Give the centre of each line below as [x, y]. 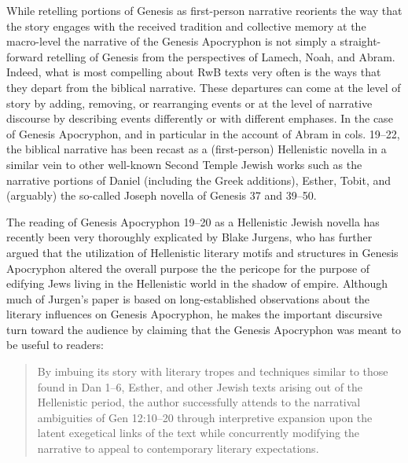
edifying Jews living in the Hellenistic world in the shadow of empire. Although [197, 283]
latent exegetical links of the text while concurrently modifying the [198, 433]
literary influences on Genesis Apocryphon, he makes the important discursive [194, 314]
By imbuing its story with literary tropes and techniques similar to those [213, 371]
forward [25, 56]
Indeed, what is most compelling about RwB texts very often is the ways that [194, 72]
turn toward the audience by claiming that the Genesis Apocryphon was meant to [204, 329]
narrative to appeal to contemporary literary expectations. [178, 448]
